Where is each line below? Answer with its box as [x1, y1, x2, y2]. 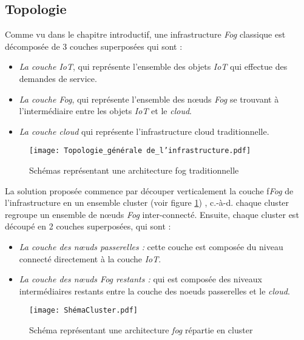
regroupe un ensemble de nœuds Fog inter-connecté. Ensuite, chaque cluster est [5, 208, 299, 220]
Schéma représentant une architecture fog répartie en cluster [29, 324, 253, 336]
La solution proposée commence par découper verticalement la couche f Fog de [5, 184, 294, 197]
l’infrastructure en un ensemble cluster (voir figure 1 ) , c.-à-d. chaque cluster [5, 196, 289, 209]
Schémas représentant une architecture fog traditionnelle [29, 164, 239, 177]
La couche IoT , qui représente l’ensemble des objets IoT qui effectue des [19, 60, 288, 73]
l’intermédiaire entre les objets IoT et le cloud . [19, 104, 192, 117]
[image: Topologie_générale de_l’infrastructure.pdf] [29, 146, 251, 155]
